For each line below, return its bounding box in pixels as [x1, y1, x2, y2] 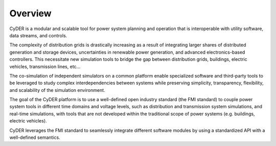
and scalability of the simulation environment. [9, 87, 105, 93]
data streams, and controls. [9, 32, 67, 38]
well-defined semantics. [9, 134, 61, 140]
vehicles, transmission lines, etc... [9, 63, 81, 69]
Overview [9, 8, 52, 19]
